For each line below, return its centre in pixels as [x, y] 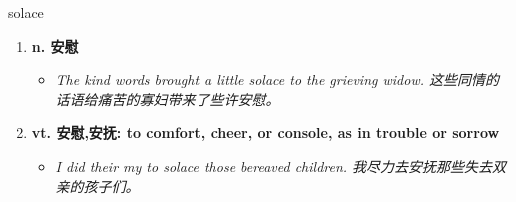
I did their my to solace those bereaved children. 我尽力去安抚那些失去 [274, 165]
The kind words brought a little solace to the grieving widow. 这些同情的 [277, 79]
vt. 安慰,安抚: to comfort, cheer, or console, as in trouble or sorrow [265, 132]
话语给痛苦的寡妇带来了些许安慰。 [167, 98]
